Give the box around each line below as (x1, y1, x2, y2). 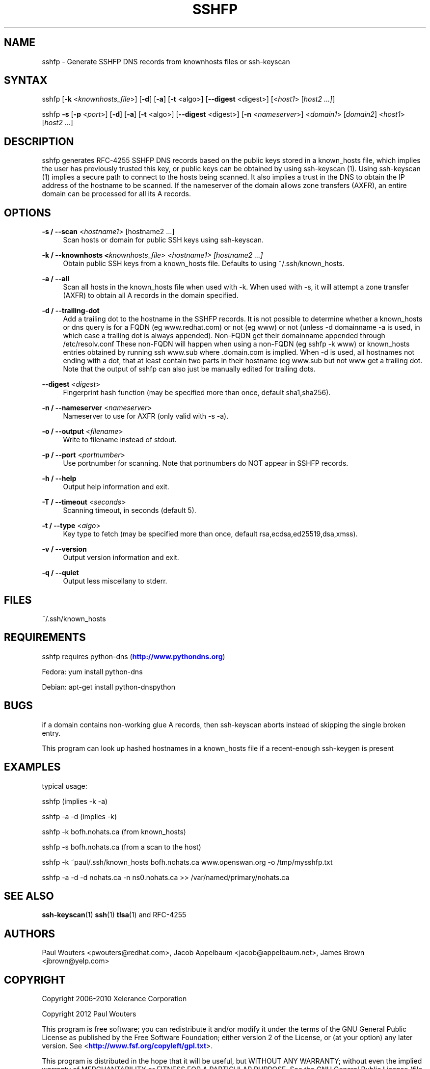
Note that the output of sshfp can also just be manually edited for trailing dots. (63, 365, 316, 374)
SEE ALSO (4, 889, 54, 902)
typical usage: (42, 781, 87, 790)
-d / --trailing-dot (42, 306, 100, 315)
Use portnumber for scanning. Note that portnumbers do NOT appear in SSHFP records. (63, 459, 349, 468)
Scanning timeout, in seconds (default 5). (63, 506, 196, 515)
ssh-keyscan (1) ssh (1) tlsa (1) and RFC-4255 (42, 910, 187, 919)
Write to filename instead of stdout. (63, 435, 177, 444)
